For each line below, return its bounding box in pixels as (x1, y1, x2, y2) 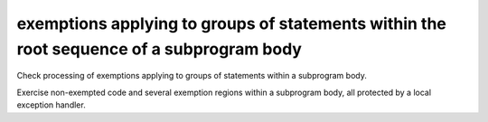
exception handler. (16, 99, 86, 110)
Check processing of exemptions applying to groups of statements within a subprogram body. (16, 70, 368, 81)
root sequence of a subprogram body (16, 39, 303, 59)
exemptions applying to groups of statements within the (16, 14, 447, 33)
